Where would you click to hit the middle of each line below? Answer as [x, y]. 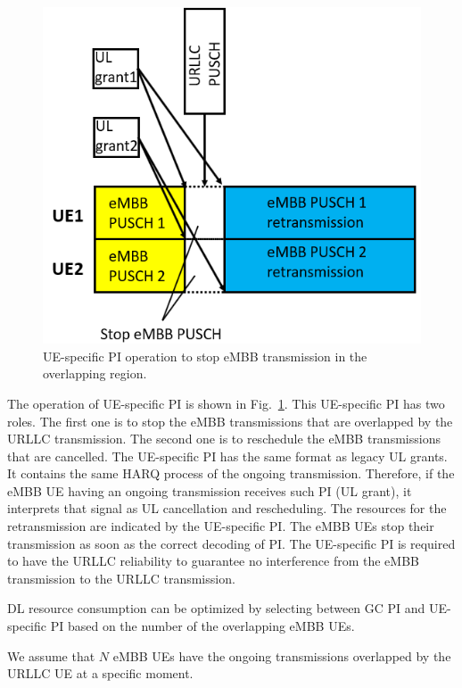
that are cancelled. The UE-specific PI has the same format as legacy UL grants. [227, 456]
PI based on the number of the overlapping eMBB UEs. [202, 626]
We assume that [51, 655]
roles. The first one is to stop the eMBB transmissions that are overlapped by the [230, 421]
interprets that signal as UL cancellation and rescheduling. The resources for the [227, 508]
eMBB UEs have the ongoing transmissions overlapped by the [282, 655]
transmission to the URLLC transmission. [121, 578]
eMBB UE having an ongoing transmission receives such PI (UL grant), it [210, 490]
